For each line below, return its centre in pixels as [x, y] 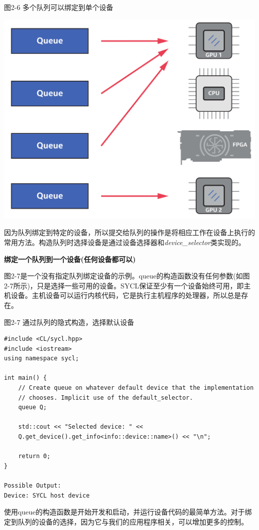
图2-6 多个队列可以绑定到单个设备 [59, 7]
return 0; [34, 456]
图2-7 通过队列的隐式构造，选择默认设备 [69, 322]
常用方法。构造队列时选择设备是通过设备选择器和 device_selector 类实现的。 [125, 242]
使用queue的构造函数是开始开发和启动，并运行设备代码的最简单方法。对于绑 [128, 512]
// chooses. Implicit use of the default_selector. [106, 397]
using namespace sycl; [42, 359]
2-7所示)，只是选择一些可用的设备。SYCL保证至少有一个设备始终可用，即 [124, 285]
